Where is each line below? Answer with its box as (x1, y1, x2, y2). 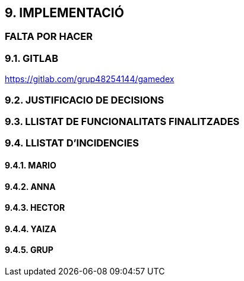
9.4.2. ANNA (5, 181, 56, 192)
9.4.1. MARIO (5, 160, 56, 170)
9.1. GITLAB (5, 52, 59, 64)
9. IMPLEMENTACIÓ (5, 5, 124, 20)
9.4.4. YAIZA (5, 223, 56, 234)
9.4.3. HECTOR (5, 202, 65, 213)
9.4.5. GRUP (5, 245, 53, 255)
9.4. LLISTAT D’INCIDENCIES (5, 137, 139, 149)
